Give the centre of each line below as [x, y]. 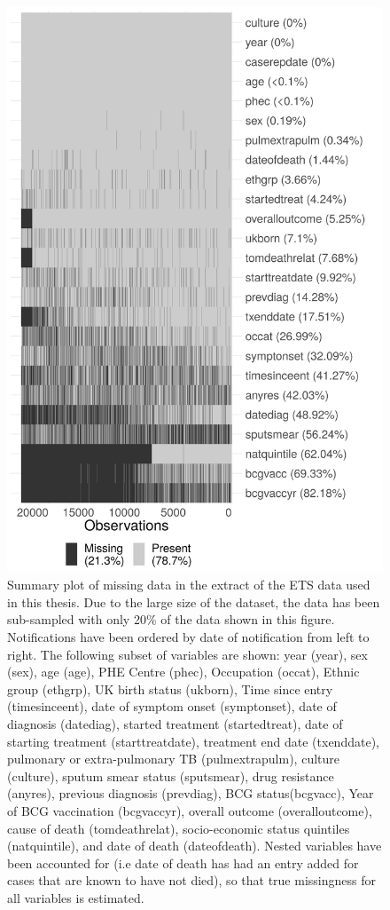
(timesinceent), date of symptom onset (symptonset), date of [172, 706]
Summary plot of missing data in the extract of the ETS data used [189, 585]
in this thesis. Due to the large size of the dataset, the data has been [194, 601]
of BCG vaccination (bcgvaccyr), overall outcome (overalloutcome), [190, 810]
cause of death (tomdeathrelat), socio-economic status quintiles [179, 828]
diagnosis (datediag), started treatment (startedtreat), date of [175, 723]
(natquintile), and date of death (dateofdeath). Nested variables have [195, 846]
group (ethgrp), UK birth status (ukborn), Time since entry [170, 688]
